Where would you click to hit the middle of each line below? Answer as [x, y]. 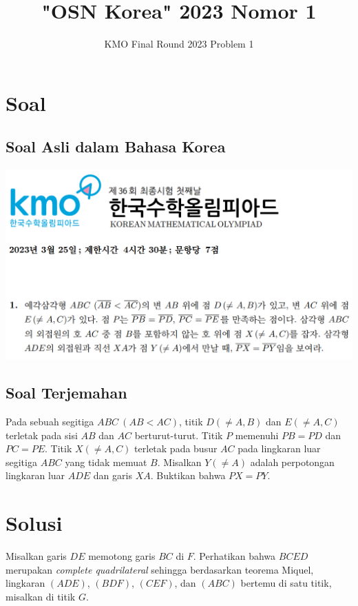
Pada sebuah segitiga [50, 422]
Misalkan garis [36, 556]
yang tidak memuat [106, 462]
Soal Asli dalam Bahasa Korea [116, 147]
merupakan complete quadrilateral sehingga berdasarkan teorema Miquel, [160, 569]
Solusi [34, 523]
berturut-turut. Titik [179, 435]
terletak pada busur [176, 448]
